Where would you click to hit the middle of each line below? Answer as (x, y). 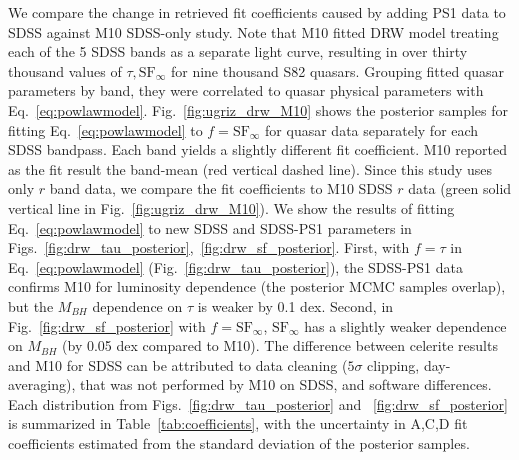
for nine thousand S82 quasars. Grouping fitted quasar (337, 70)
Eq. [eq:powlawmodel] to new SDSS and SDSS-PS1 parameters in (210, 227)
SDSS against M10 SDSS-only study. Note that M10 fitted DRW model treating (253, 31)
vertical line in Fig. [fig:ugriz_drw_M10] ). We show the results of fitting (231, 207)
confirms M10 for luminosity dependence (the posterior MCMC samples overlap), (257, 286)
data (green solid (460, 188)
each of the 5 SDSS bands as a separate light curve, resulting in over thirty (238, 51)
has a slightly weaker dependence (405, 325)
